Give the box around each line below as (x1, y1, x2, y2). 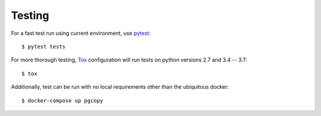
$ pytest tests (21, 43, 66, 50)
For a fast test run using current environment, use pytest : (11, 30, 151, 37)
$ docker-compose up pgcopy (21, 97, 103, 104)
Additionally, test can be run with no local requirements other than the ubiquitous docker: (11, 83, 229, 91)
